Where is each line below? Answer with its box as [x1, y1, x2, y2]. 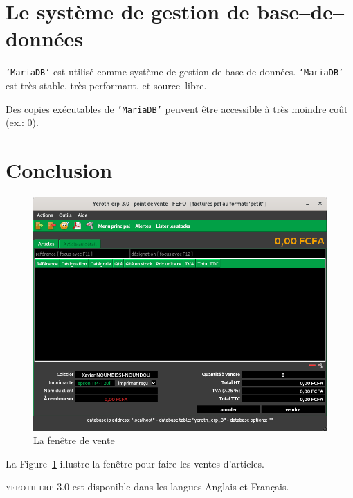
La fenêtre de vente [33, 433, 115, 447]
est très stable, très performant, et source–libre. [6, 78, 207, 92]
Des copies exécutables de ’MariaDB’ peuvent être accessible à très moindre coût [6, 101, 348, 116]
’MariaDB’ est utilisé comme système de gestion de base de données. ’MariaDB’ [6, 64, 344, 79]
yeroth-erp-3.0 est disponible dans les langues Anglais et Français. [6, 479, 289, 494]
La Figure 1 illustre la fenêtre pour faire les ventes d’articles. [6, 456, 264, 470]
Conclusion [6, 156, 113, 184]
